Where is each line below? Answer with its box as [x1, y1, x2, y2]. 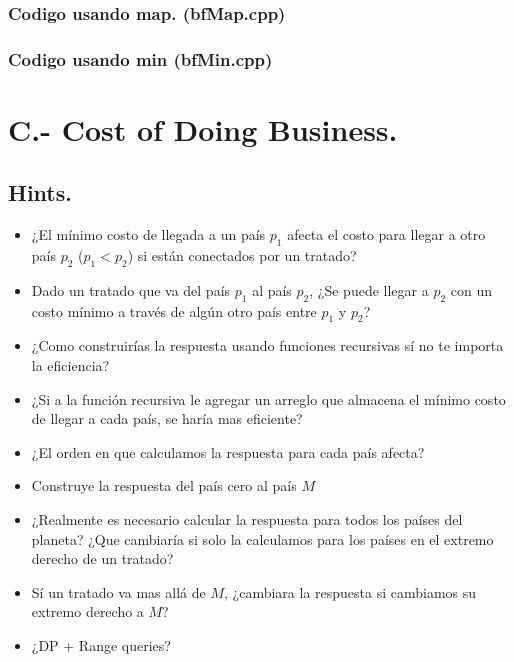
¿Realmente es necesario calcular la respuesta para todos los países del [31, 509, 463, 530]
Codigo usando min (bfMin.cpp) [8, 46, 273, 71]
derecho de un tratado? [31, 548, 174, 569]
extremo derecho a [31, 601, 144, 622]
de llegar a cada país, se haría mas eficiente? [31, 408, 303, 429]
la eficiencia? [31, 355, 110, 376]
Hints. [8, 177, 72, 208]
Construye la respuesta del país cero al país [31, 475, 297, 496]
